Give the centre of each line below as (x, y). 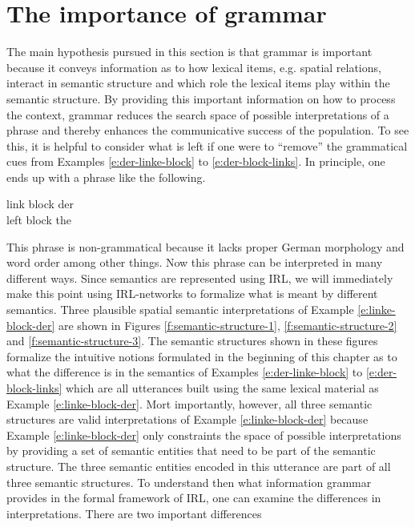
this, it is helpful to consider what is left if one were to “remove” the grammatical (207, 145)
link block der (40, 204)
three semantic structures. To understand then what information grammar (189, 482)
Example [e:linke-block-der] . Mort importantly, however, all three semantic (189, 403)
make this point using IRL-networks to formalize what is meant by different (192, 294)
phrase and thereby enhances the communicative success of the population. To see (208, 130)
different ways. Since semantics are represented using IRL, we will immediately (200, 278)
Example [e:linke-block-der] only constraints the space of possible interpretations (204, 434)
